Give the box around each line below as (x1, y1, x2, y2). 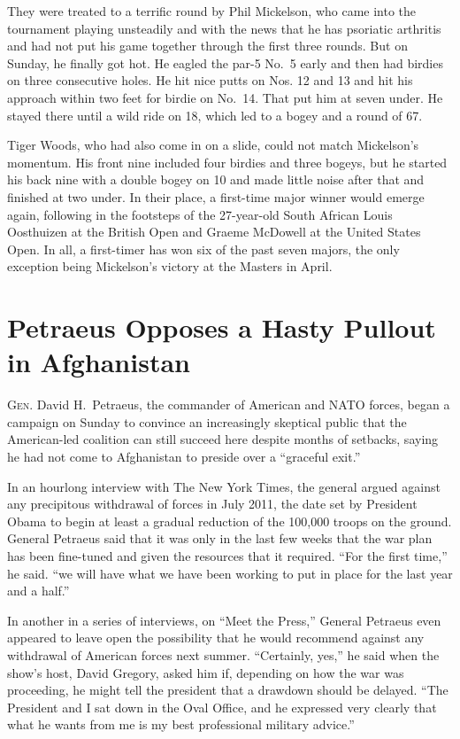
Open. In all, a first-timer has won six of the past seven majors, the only (7, 239, 400, 258)
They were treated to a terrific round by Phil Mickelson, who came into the (7, 2, 417, 19)
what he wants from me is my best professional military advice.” (7, 715, 355, 734)
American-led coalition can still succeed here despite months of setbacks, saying (7, 430, 439, 448)
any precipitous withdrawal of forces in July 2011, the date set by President (7, 494, 418, 513)
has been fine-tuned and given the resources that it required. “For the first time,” (7, 546, 448, 564)
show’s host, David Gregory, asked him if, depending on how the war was (7, 663, 404, 681)
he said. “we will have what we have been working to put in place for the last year (7, 564, 453, 582)
